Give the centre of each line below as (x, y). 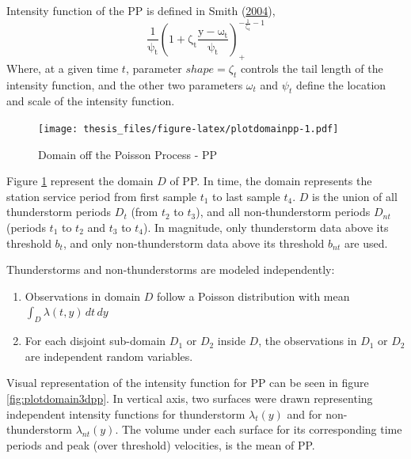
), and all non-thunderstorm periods (283, 212)
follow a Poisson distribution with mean (253, 296)
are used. (366, 243)
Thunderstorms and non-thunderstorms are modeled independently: (171, 269)
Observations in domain (83, 296)
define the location (341, 84)
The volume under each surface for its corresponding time (262, 429)
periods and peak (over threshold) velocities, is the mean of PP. (161, 444)
